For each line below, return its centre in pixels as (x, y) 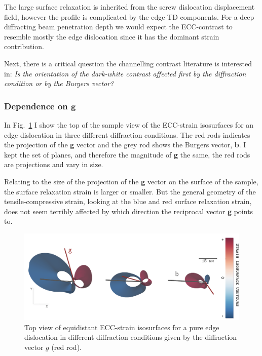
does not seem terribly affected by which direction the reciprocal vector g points (129, 211)
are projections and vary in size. (54, 164)
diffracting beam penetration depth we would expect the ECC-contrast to (118, 27)
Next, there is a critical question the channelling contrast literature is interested (128, 63)
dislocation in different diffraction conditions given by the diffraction (131, 337)
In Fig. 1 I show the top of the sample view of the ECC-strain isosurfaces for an (129, 124)
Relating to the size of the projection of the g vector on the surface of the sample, (131, 181)
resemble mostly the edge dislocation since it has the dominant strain (112, 36)
